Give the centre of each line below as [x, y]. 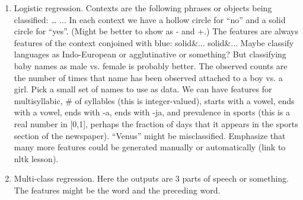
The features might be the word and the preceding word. [117, 190]
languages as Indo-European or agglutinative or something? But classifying [150, 54]
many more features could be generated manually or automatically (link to [150, 147]
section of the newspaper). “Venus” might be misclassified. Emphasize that [150, 135]
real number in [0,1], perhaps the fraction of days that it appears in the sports [156, 123]
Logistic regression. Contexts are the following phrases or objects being [143, 8]
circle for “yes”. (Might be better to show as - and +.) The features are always [156, 31]
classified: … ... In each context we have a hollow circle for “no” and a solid [150, 19]
